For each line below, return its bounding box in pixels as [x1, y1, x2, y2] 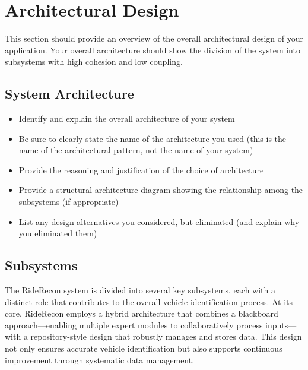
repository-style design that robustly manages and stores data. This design [30, 330, 302, 343]
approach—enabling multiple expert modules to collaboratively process [5, 318, 263, 331]
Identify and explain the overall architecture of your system [18, 112, 235, 125]
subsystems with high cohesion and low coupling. [5, 55, 183, 68]
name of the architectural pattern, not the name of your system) [18, 144, 253, 156]
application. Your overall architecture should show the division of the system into [5, 43, 300, 56]
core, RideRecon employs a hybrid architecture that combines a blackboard [5, 307, 278, 320]
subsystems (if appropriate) [18, 195, 119, 208]
